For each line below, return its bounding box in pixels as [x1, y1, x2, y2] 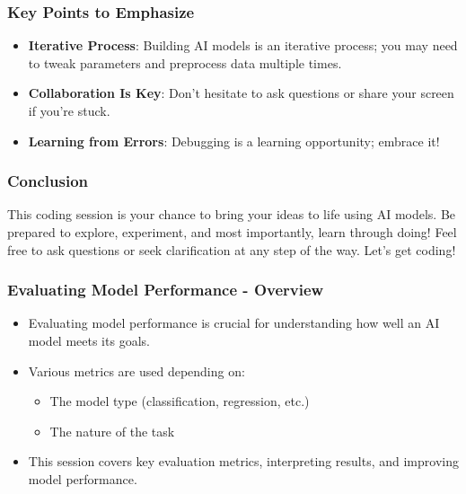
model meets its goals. [28, 331, 150, 349]
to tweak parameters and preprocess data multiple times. [28, 53, 342, 72]
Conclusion [7, 170, 88, 192]
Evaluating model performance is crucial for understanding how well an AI [28, 313, 440, 332]
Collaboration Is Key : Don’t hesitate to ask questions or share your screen [28, 84, 454, 102]
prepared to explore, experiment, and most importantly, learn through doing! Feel [7, 223, 457, 241]
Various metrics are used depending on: [28, 361, 245, 380]
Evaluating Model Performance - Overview [7, 278, 324, 301]
